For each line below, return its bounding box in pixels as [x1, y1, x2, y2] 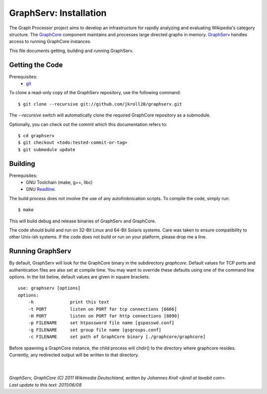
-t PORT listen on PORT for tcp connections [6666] [28, 306, 178, 312]
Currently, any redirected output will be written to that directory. [9, 352, 139, 358]
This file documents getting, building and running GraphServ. [9, 48, 133, 54]
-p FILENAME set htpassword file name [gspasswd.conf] [28, 320, 175, 326]
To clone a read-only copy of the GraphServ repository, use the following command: [9, 90, 181, 96]
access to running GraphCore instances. [9, 39, 91, 45]
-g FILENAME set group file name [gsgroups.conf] [28, 327, 162, 333]
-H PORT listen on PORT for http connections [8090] [28, 313, 180, 319]
